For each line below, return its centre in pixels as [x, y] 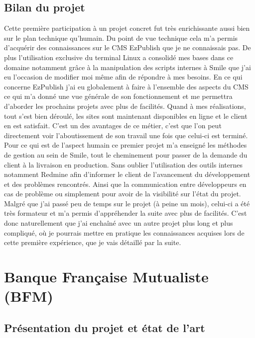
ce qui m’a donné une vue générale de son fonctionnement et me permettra [118, 96]
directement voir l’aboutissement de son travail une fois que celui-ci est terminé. [126, 135]
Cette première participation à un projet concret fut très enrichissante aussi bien [127, 28]
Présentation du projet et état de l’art [105, 327]
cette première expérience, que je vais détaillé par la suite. [93, 242]
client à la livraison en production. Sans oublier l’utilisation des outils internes [124, 164]
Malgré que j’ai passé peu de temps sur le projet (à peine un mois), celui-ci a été [127, 203]
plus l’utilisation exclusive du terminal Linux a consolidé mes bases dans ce [119, 57]
